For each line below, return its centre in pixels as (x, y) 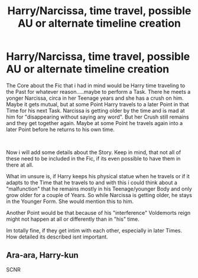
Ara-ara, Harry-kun (42, 255)
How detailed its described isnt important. (57, 237)
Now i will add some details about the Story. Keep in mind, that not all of (94, 152)
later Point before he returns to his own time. (61, 129)
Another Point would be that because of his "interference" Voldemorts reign (98, 212)
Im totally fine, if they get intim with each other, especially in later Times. (94, 230)
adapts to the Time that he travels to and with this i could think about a (92, 182)
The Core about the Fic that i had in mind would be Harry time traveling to (96, 85)
